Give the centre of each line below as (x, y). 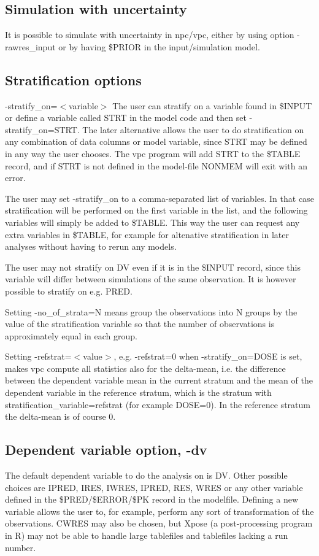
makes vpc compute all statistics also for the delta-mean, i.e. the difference (145, 368)
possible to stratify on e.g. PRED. (69, 291)
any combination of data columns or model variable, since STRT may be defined (156, 141)
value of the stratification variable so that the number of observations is (140, 324)
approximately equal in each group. (71, 335)
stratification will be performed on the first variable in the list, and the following (156, 210)
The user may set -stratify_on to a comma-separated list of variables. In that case (159, 198)
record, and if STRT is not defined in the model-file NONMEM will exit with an (156, 165)
